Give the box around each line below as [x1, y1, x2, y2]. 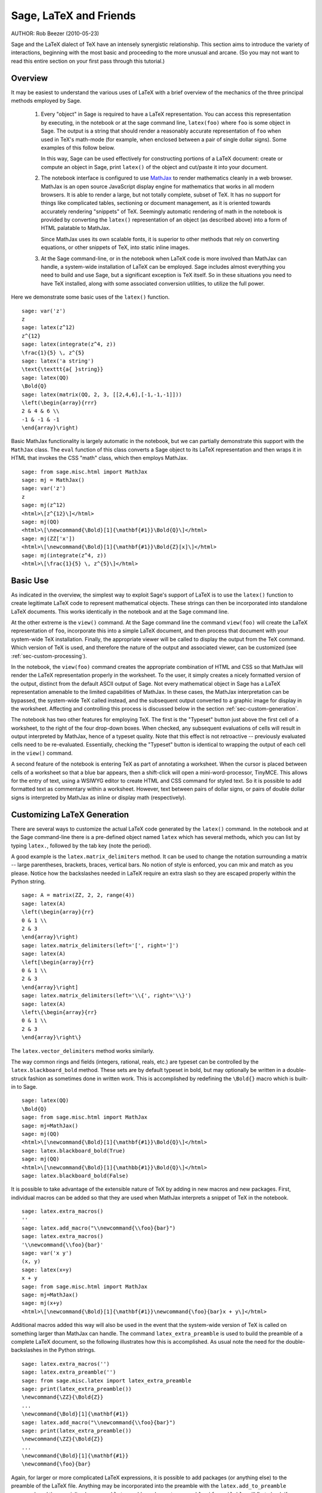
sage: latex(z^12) [21, 324, 76, 331]
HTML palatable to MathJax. [41, 225, 111, 232]
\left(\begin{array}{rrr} [21, 399, 98, 406]
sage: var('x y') [21, 1250, 72, 1257]
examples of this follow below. [41, 144, 116, 151]
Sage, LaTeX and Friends [11, 9, 137, 22]
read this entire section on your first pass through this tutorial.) [11, 57, 165, 64]
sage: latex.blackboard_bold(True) [21, 1147, 126, 1154]
